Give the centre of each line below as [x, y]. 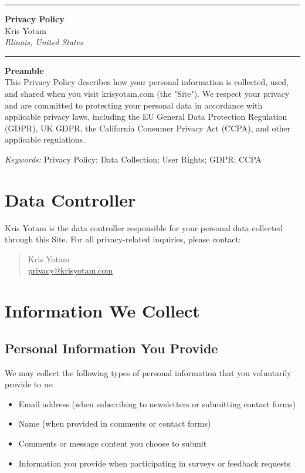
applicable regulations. [45, 139]
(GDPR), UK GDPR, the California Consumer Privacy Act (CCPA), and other [148, 128]
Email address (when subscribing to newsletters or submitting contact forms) [157, 403]
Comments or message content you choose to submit [113, 443]
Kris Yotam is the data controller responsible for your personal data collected [144, 227]
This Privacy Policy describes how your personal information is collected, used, [147, 82]
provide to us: [30, 384]
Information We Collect [102, 311]
